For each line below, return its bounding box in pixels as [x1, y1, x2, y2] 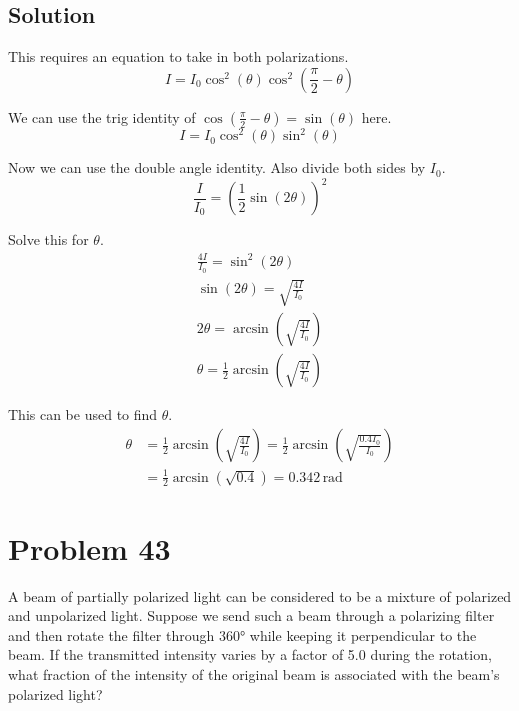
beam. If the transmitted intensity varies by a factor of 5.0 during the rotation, [8, 644, 492, 665]
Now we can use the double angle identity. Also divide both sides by [8, 157, 426, 178]
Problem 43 [8, 527, 171, 568]
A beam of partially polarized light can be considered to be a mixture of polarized [8, 585, 512, 606]
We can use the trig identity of [8, 106, 196, 127]
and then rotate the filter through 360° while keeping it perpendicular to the [8, 624, 477, 645]
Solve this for [8, 229, 89, 250]
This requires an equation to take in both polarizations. [8, 46, 349, 67]
